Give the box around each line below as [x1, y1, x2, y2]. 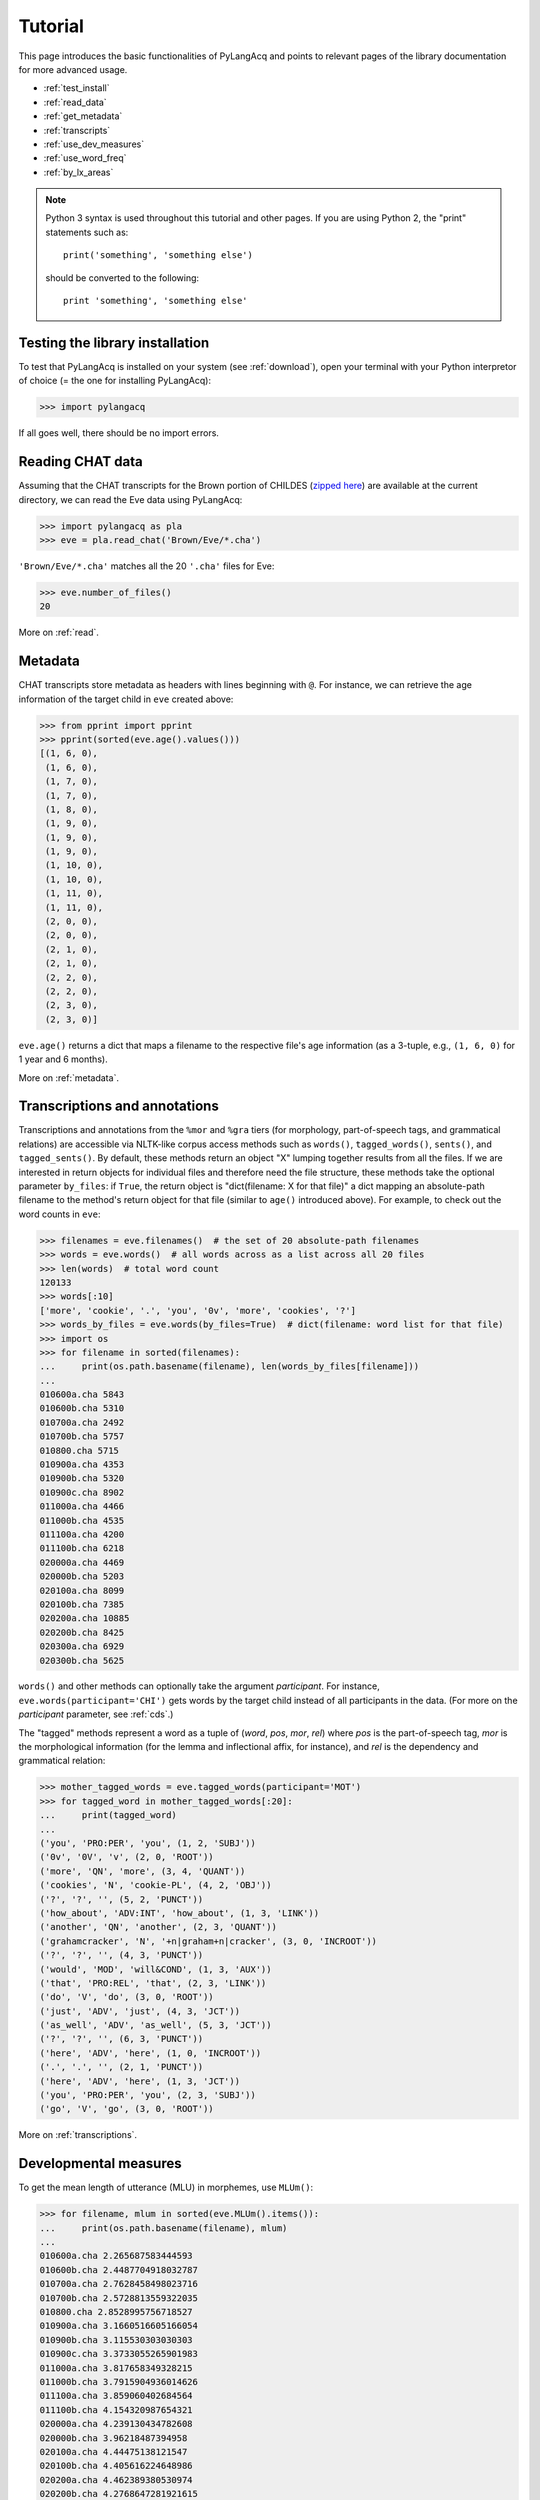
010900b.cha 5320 [39, 1473, 125, 1484]
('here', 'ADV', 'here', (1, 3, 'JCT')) [39, 2075, 240, 2087]
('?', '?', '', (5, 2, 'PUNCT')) [39, 1893, 204, 1905]
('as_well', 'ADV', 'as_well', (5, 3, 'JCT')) [39, 2020, 272, 2031]
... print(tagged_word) [39, 1810, 177, 1821]
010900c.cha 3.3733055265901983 [39, 2348, 199, 2360]
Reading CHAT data [18, 453, 144, 470]
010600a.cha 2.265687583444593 [39, 2250, 194, 2262]
